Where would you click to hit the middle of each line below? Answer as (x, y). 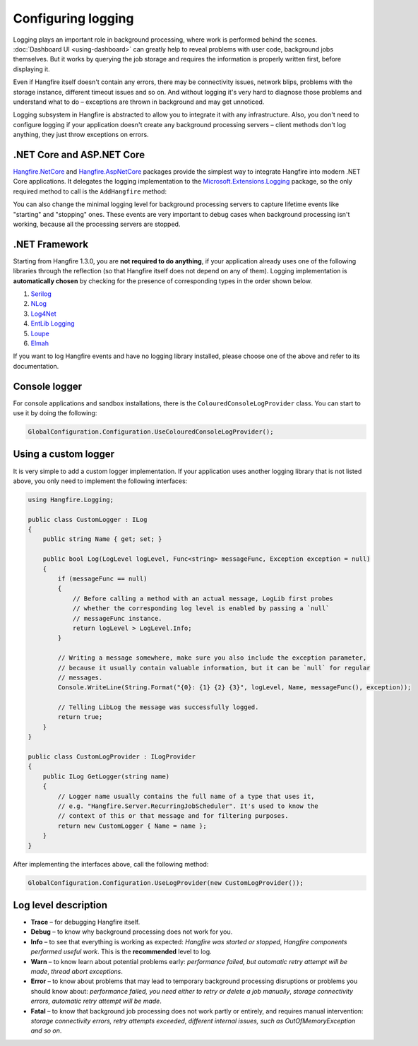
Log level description (60, 905)
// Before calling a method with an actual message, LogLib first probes (203, 598)
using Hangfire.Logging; (71, 499)
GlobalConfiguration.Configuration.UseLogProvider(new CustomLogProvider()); (166, 882)
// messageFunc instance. (117, 618)
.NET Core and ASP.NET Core (79, 154)
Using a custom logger (64, 454)
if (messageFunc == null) (102, 579)
